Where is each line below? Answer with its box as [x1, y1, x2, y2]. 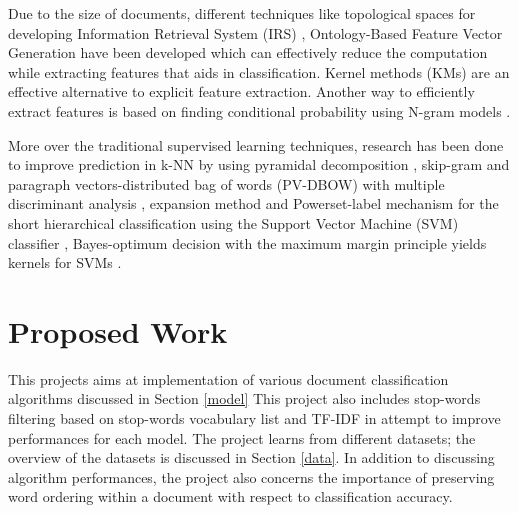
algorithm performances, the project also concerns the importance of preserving [8, 466, 495, 487]
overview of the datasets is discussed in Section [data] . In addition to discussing [8, 447, 495, 468]
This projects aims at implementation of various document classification [8, 368, 449, 389]
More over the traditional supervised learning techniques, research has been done [8, 134, 504, 155]
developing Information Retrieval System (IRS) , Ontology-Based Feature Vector [8, 22, 503, 43]
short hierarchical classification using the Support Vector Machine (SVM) [8, 212, 459, 233]
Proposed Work [8, 310, 228, 351]
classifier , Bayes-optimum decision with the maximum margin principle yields [8, 232, 487, 253]
